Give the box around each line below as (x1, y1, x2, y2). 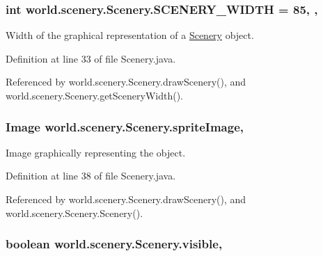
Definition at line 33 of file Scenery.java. (6, 51, 176, 65)
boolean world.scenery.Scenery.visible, (6, 235, 223, 253)
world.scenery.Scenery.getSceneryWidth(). (6, 88, 183, 102)
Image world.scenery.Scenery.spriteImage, (6, 118, 244, 135)
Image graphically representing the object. (6, 145, 186, 159)
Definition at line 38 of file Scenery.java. (6, 168, 176, 183)
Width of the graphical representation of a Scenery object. (6, 28, 254, 42)
